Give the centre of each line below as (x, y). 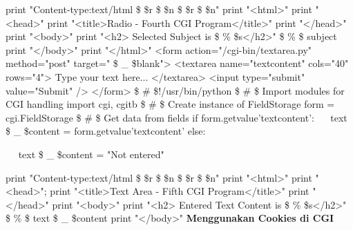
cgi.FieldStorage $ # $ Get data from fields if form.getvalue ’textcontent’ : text (176, 117)
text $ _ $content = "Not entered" (91, 154)
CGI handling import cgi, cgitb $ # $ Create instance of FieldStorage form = (170, 104)
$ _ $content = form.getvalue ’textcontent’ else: (106, 131)
